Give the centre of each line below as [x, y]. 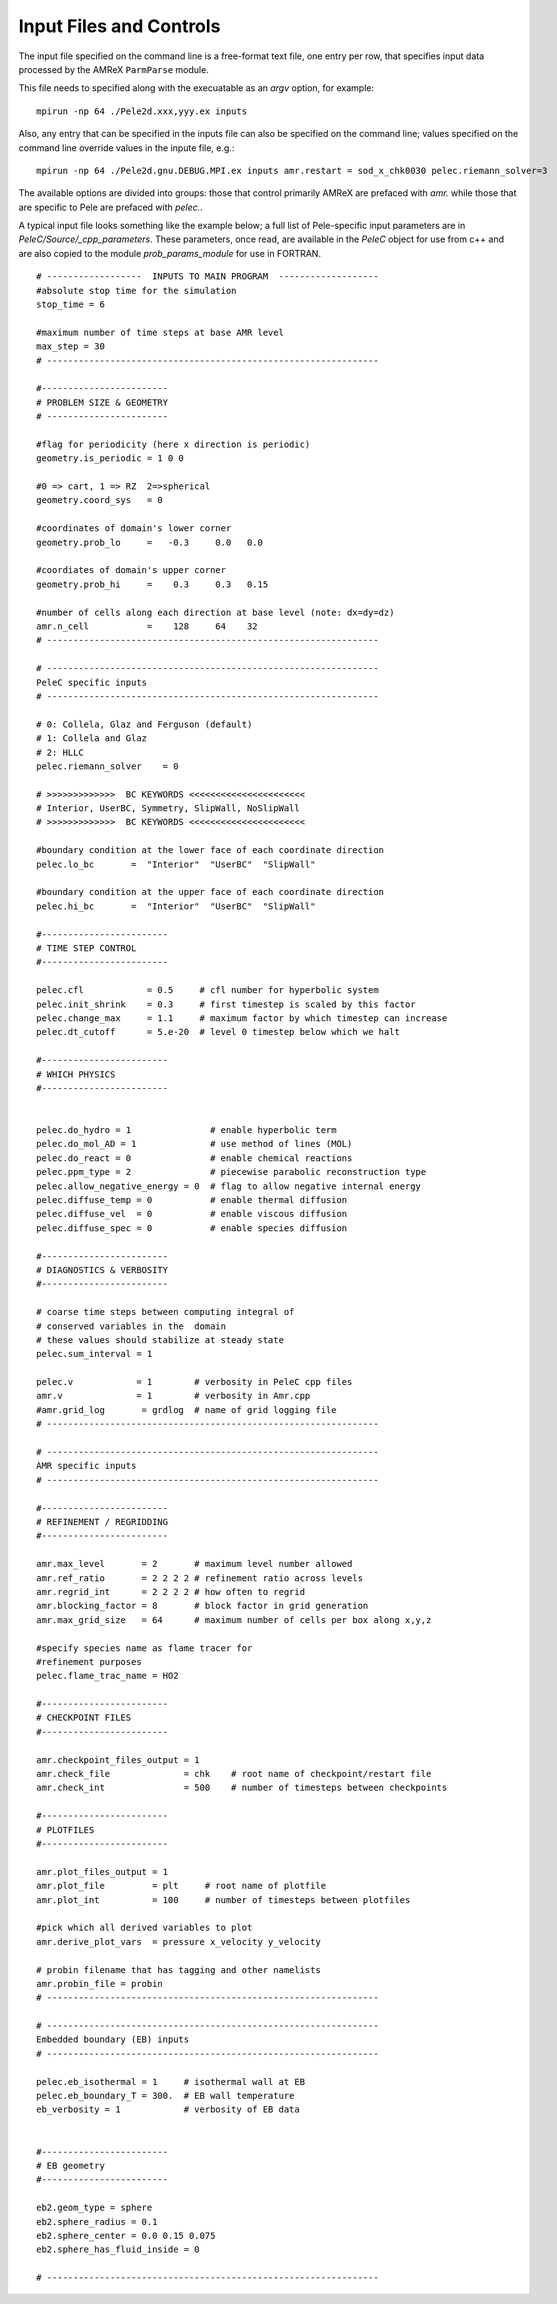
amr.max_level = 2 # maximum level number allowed [194, 1564]
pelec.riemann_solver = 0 [107, 766]
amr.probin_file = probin [100, 1983]
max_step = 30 [70, 346]
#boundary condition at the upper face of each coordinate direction [210, 892]
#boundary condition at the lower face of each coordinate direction [210, 850]
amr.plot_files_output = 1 [102, 1871]
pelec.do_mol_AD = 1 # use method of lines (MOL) [194, 1144]
